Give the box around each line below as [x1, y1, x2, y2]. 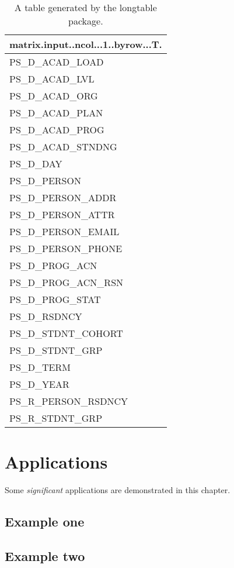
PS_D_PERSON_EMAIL [9, 225, 120, 238]
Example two [5, 546, 85, 564]
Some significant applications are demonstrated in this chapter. [5, 484, 230, 496]
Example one [5, 512, 85, 531]
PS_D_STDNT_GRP [9, 343, 103, 357]
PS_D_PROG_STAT [9, 292, 101, 306]
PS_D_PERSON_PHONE [9, 242, 123, 255]
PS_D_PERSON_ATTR [9, 208, 115, 221]
